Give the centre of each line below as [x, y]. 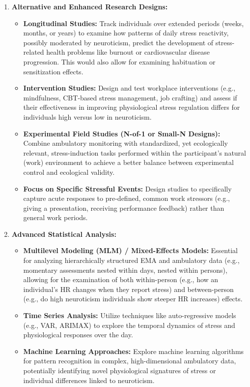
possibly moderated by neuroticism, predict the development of [118, 42]
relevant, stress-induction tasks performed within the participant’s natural [135, 152]
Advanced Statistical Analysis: [64, 234]
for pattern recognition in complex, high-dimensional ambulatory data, [130, 361]
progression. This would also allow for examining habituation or [119, 61]
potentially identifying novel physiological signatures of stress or [120, 370]
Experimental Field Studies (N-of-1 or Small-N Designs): [122, 133]
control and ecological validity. [69, 172]
